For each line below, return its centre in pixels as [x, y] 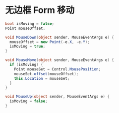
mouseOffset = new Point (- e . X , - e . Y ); [50, 42]
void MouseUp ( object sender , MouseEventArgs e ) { [58, 97]
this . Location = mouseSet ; [42, 78]
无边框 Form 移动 [40, 10]
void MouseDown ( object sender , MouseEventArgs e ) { [59, 37]
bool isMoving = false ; [30, 24]
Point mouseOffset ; [25, 28]
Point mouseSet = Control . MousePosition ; [57, 69]
